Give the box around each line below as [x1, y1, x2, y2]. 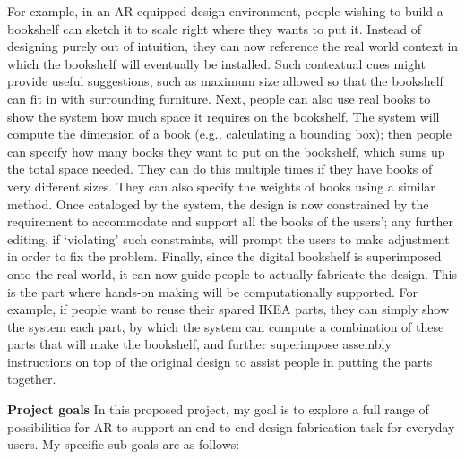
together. [7, 370, 56, 388]
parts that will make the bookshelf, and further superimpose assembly [7, 335, 392, 353]
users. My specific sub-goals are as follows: [7, 435, 240, 454]
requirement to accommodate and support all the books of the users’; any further [7, 212, 453, 231]
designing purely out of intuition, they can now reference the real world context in [7, 37, 459, 55]
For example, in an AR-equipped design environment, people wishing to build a [7, 2, 443, 20]
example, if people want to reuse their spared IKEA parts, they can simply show [7, 300, 450, 319]
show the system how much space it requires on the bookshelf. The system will [7, 106, 440, 125]
